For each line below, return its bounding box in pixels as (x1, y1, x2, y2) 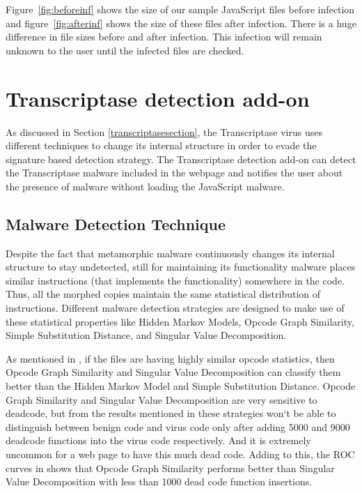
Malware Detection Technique (6, 213, 226, 234)
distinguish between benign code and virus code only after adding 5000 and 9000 (6, 419, 350, 434)
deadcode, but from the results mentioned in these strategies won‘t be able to (6, 406, 336, 420)
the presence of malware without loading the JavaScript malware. (6, 179, 285, 193)
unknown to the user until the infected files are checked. (6, 43, 244, 57)
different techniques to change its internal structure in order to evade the (6, 138, 317, 153)
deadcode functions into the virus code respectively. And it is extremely (6, 433, 311, 448)
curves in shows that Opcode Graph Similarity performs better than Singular (6, 460, 335, 475)
